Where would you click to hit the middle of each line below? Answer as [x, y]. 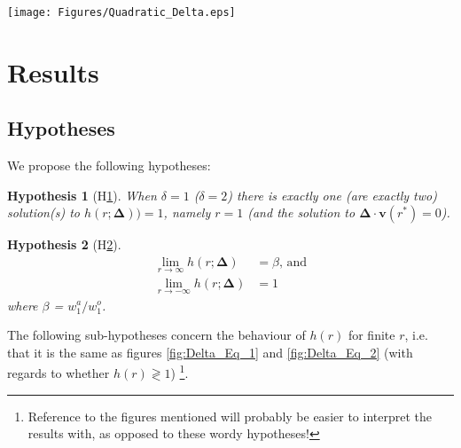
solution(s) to [43, 212]
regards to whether [59, 372]
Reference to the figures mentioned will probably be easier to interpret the [230, 416]
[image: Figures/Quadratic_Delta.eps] [121, 12]
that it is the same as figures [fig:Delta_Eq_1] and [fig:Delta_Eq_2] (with [210, 352]
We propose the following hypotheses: [109, 165]
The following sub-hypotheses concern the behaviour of [156, 335]
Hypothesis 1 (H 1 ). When [82, 195]
